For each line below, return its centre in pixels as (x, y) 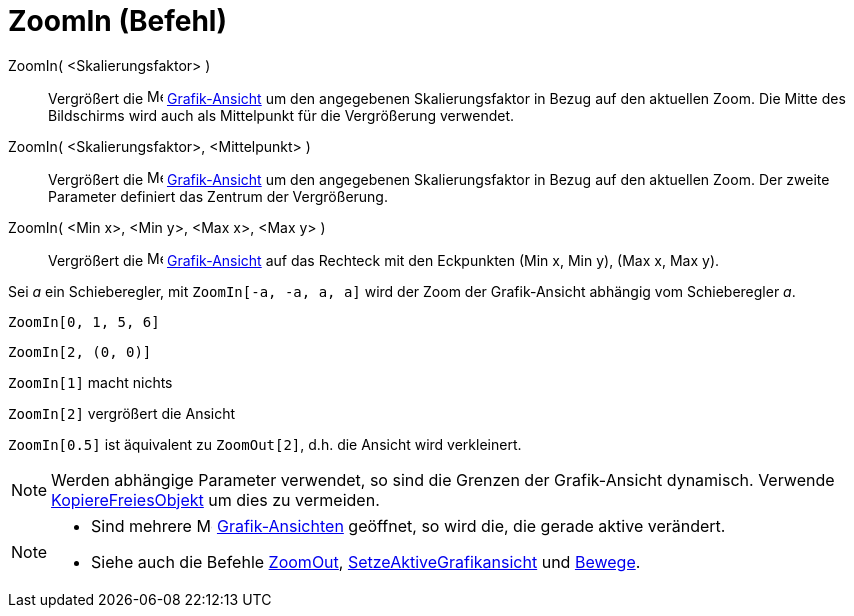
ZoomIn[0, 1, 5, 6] (84, 321)
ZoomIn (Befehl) (117, 21)
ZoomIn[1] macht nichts (90, 382)
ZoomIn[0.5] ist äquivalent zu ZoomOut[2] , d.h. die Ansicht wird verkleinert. (265, 444)
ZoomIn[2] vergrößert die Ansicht (122, 413)
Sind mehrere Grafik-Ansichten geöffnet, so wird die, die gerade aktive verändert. (408, 525)
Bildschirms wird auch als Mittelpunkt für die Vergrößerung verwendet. (281, 115)
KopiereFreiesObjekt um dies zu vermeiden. (215, 499)
